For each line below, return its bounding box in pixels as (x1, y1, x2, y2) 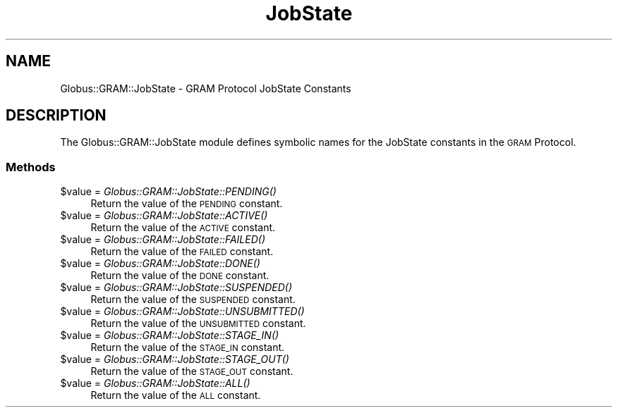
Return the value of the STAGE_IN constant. (90, 341, 285, 354)
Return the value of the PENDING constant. (90, 197, 283, 210)
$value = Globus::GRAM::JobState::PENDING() (60, 185, 277, 198)
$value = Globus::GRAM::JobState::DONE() (60, 257, 260, 270)
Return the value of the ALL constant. (90, 389, 261, 402)
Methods (6, 159, 56, 174)
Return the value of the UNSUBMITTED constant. (90, 317, 306, 330)
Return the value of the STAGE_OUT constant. (90, 365, 293, 378)
